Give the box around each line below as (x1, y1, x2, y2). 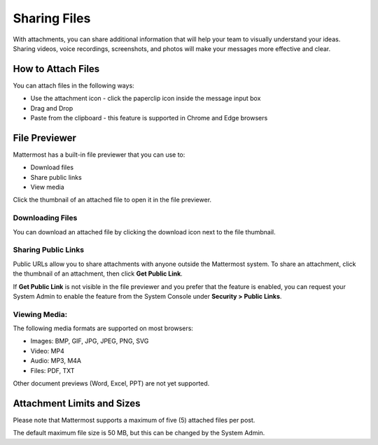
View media (30, 183, 64, 192)
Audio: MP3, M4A (30, 357, 82, 365)
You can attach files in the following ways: (13, 81, 134, 90)
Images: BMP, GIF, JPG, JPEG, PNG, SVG (30, 337, 149, 346)
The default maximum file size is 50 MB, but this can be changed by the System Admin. (13, 429, 265, 437)
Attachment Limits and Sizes (13, 397, 141, 409)
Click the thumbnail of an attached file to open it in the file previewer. (13, 196, 212, 204)
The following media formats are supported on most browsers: (13, 324, 194, 332)
